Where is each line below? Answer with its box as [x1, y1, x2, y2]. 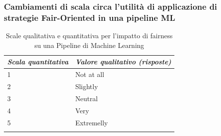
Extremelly [75, 117, 108, 127]
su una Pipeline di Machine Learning [34, 40, 144, 50]
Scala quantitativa [7, 57, 68, 67]
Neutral [75, 93, 98, 103]
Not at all [75, 69, 104, 79]
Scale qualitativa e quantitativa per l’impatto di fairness [6, 30, 173, 41]
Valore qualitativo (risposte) [75, 57, 171, 67]
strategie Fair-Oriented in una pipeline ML [4, 11, 175, 23]
